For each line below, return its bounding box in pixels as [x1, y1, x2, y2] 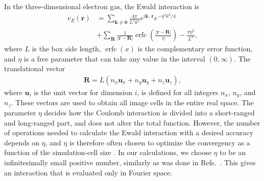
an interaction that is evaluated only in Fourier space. [4, 167, 173, 177]
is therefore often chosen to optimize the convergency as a [69, 137, 250, 147]
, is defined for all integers [137, 86, 219, 97]
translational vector [4, 63, 65, 74]
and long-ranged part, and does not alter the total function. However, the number [4, 117, 260, 128]
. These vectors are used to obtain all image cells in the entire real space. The [11, 97, 254, 108]
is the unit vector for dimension [34, 86, 133, 97]
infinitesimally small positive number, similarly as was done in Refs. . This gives [4, 157, 256, 167]
